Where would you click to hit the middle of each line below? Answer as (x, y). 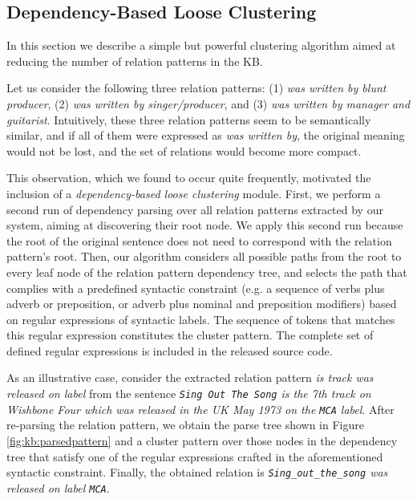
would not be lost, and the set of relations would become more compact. (184, 150)
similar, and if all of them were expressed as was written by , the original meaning (206, 135)
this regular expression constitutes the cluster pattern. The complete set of (190, 335)
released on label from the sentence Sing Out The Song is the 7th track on (189, 394)
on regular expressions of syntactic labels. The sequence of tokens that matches (201, 319)
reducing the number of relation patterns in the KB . (135, 61)
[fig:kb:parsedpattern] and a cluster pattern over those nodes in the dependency (202, 440)
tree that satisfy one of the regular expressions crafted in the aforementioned (195, 456)
